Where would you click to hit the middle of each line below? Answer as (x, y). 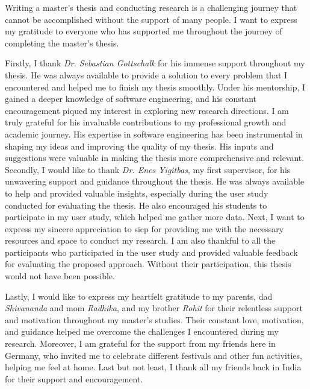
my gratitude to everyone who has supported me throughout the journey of (144, 31)
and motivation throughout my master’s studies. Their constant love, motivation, (154, 319)
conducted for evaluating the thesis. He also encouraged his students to (136, 205)
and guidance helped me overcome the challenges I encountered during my (142, 331)
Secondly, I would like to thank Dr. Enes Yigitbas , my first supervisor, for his (148, 169)
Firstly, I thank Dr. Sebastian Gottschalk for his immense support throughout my (155, 63)
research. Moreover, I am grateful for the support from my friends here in (140, 343)
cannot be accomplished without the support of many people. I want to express (151, 19)
